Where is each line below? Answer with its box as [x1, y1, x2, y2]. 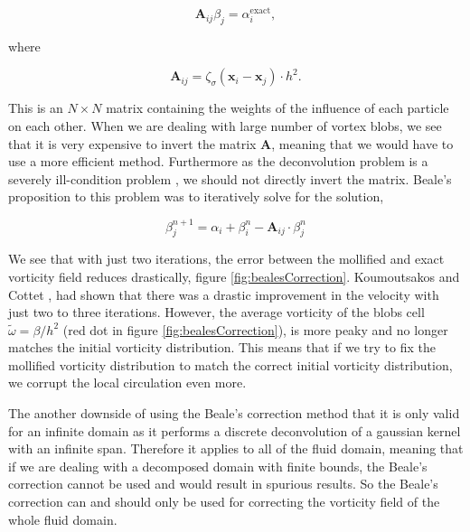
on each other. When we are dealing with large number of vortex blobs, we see [8, 117, 442, 135]
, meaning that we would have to [271, 134, 454, 153]
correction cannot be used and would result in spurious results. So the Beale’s [8, 474, 438, 493]
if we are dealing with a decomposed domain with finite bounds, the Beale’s [8, 456, 428, 475]
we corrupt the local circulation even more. [8, 373, 247, 392]
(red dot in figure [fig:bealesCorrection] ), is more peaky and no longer [62, 320, 448, 339]
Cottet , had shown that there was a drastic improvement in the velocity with [8, 285, 439, 303]
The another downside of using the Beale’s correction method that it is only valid [8, 404, 460, 423]
